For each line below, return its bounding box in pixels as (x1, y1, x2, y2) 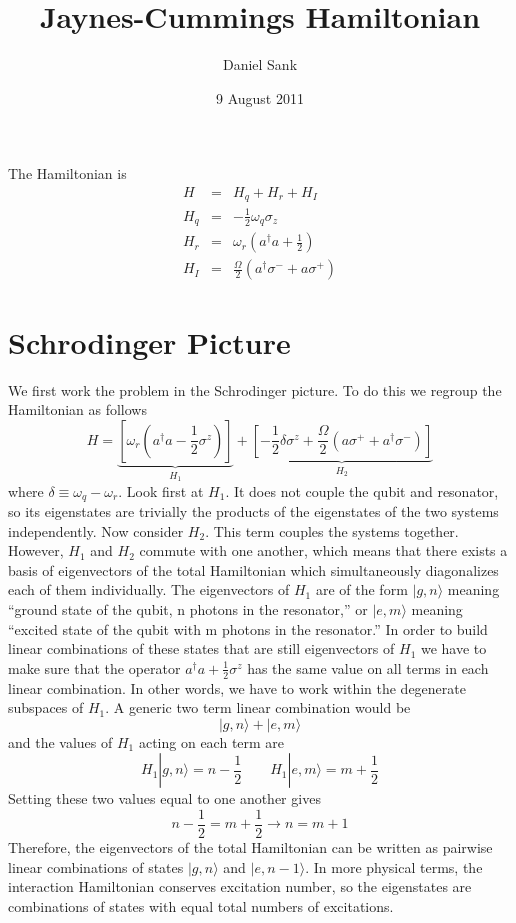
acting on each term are (138, 731, 285, 752)
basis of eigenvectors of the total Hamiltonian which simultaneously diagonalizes (8, 559, 499, 580)
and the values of (8, 731, 113, 752)
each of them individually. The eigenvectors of (8, 579, 290, 600)
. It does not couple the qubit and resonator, (225, 480, 499, 501)
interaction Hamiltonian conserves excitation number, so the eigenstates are (8, 876, 472, 897)
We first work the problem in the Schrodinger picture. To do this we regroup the (8, 379, 502, 400)
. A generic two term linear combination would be (105, 697, 411, 718)
